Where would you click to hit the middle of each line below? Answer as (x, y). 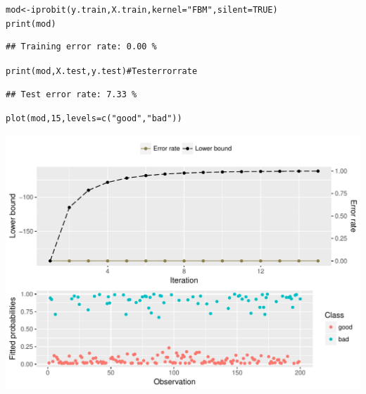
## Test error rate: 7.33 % (71, 94)
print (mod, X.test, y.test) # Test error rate (102, 71)
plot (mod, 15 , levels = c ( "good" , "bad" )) (94, 119)
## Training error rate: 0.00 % (81, 47)
